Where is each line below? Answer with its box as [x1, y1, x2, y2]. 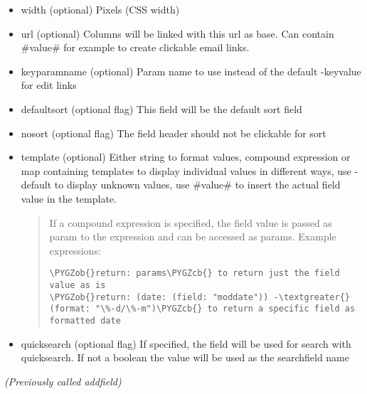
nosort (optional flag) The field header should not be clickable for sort [21, 125, 326, 140]
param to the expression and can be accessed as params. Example [49, 229, 336, 244]
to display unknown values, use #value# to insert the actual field [54, 177, 341, 192]
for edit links [21, 78, 77, 92]
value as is [49, 279, 106, 290]
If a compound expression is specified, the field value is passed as [49, 215, 332, 230]
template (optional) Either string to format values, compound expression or [21, 149, 351, 164]
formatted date [49, 315, 121, 326]
